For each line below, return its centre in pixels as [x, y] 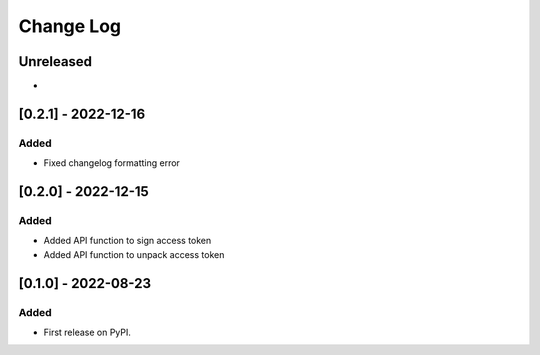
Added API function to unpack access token [134, 254]
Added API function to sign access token [127, 241]
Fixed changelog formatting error [111, 163]
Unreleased [55, 61]
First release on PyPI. [87, 332]
